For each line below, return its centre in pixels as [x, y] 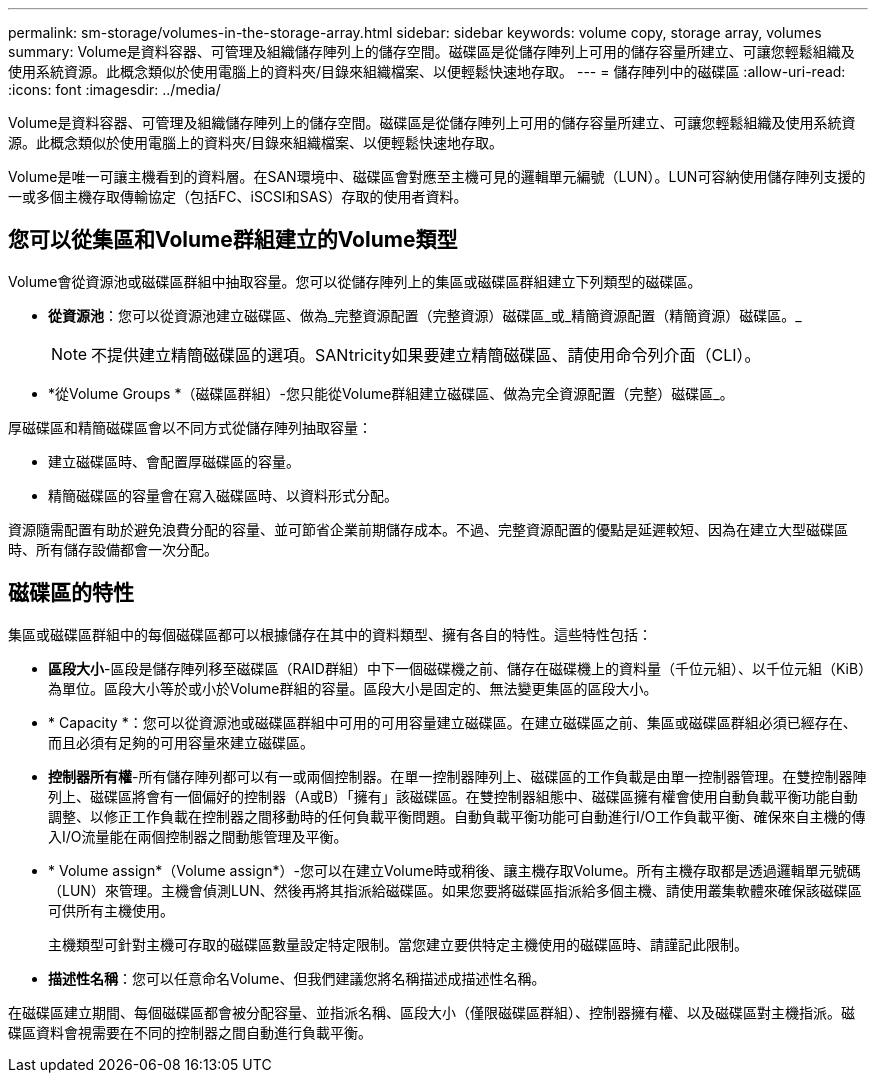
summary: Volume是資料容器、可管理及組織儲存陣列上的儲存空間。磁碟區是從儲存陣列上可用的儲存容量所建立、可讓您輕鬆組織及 [431, 51]
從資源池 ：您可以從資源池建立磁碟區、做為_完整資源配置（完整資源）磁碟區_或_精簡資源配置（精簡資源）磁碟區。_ [425, 315]
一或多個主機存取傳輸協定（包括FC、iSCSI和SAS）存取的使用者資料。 [238, 196]
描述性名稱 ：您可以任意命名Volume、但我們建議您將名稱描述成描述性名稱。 [297, 978]
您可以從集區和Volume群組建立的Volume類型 [233, 240]
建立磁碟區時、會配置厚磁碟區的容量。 [174, 461]
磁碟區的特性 [71, 593]
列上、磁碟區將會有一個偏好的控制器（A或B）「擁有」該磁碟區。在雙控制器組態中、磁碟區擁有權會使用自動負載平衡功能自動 [453, 796]
